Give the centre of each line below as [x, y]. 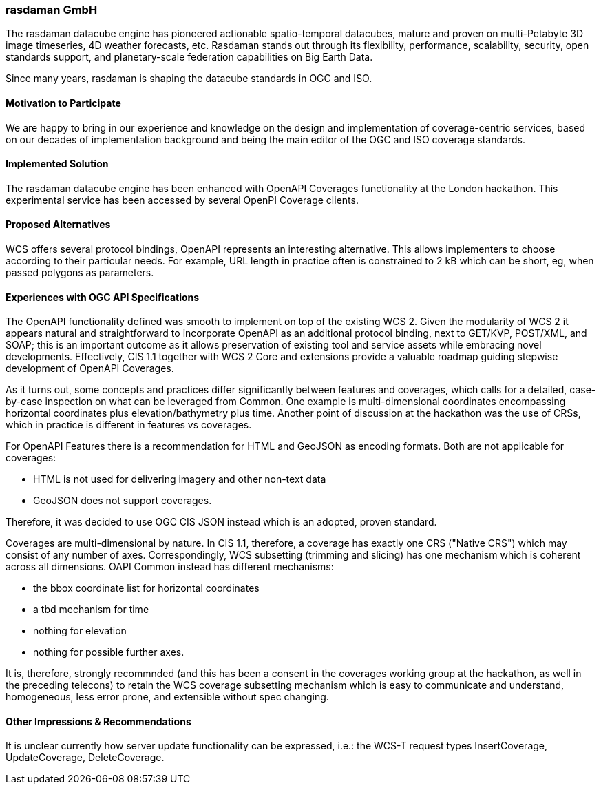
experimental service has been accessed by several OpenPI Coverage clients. [182, 200]
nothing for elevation [80, 631]
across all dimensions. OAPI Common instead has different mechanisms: [170, 567]
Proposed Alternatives [58, 225]
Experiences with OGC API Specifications [103, 297]
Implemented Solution [57, 164]
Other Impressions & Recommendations [98, 721]
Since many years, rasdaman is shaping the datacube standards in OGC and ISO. [189, 79]
